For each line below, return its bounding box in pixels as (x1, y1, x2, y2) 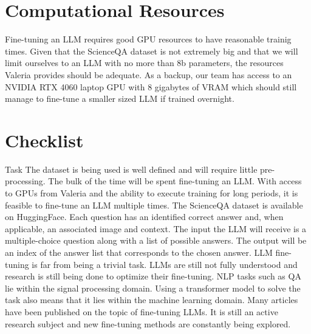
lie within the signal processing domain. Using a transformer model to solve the (5, 281, 301, 294)
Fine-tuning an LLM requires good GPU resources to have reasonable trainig (5, 33, 292, 45)
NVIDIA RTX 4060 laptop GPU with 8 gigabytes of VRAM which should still (5, 80, 297, 93)
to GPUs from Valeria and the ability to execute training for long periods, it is (5, 187, 298, 199)
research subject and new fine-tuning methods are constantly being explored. (5, 317, 291, 330)
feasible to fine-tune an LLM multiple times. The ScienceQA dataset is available (5, 198, 303, 211)
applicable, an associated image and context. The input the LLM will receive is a (5, 222, 307, 235)
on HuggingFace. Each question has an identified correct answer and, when (5, 210, 284, 223)
